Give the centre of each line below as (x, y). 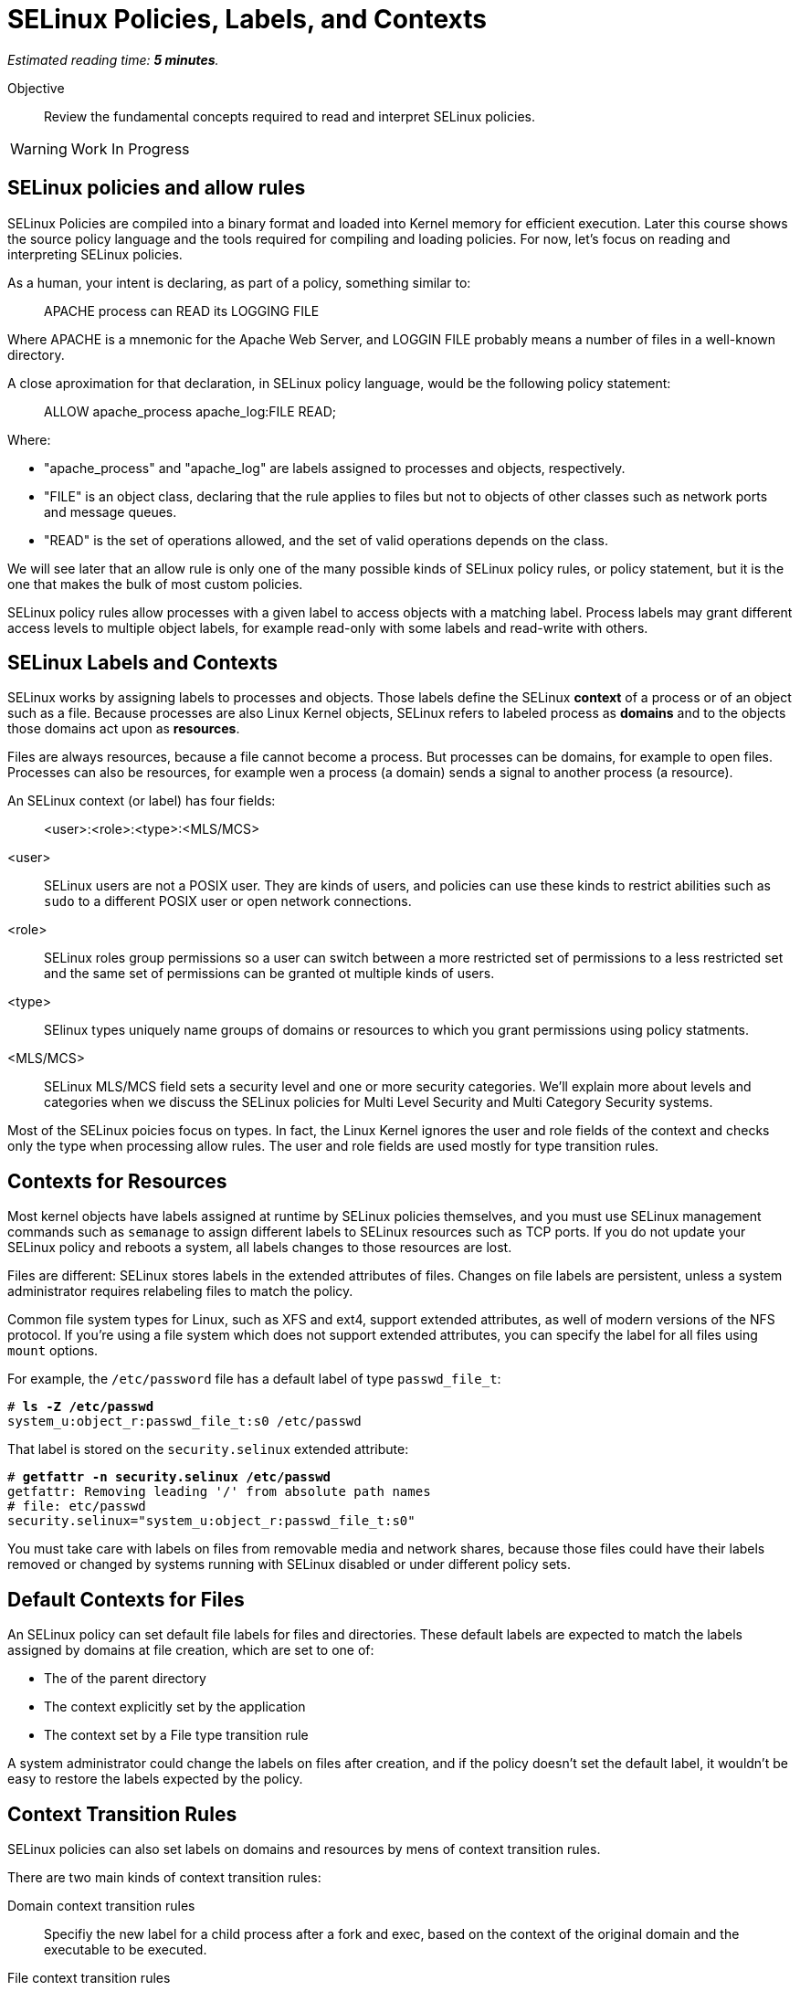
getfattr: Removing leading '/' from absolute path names (219, 1492)
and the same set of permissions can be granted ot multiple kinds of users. (269, 974)
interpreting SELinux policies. (95, 254)
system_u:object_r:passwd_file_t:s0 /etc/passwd (184, 1422)
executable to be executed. (126, 1949)
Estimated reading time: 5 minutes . (113, 59)
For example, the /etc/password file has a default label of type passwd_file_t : (254, 1379)
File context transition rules (89, 1977)
